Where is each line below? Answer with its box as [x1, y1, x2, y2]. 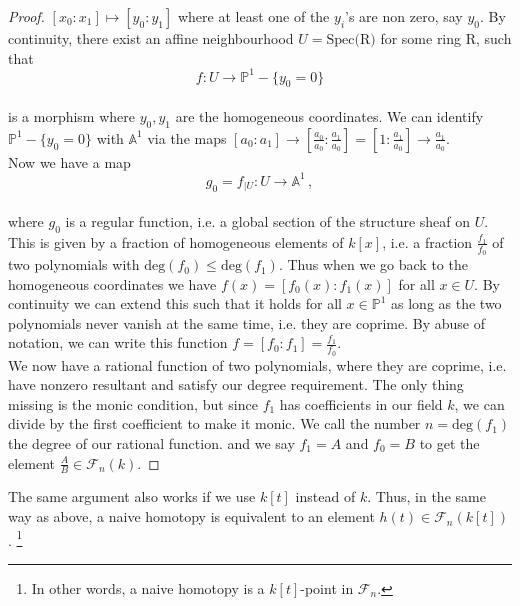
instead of [295, 486, 356, 507]
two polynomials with [8, 254, 140, 275]
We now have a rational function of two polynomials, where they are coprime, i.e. [8, 354, 507, 375]
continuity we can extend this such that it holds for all [8, 293, 342, 314]
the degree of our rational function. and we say [8, 433, 295, 454]
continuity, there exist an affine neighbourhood [8, 28, 294, 48]
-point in [300, 577, 354, 598]
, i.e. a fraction [382, 231, 473, 252]
